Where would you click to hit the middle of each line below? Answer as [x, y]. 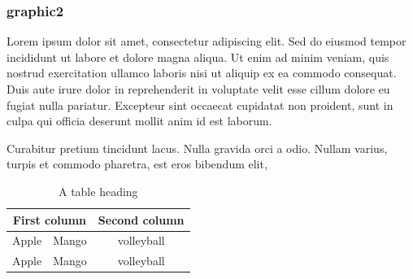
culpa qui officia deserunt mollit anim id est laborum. [139, 121]
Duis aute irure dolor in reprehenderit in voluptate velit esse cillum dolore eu [198, 89]
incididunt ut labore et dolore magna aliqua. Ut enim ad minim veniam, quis [198, 57]
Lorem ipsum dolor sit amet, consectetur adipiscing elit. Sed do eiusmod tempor [206, 41]
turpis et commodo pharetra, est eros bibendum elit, [137, 164]
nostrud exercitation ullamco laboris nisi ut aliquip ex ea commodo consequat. [202, 73]
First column [49, 219]
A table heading [98, 191]
